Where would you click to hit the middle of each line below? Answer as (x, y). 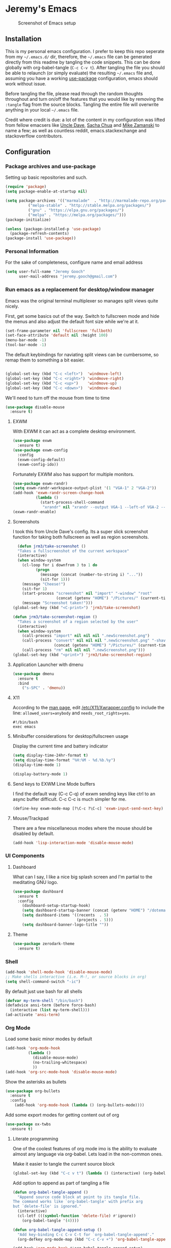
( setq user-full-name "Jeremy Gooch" (45, 272)
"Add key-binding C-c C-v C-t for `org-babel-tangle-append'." (86, 1235)
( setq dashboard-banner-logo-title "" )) (65, 925)
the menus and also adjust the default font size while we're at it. (72, 321)
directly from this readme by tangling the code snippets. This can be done (83, 62)
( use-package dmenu (33, 674)
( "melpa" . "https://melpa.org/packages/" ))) (77, 215)
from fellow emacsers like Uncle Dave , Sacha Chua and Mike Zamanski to (82, 125)
